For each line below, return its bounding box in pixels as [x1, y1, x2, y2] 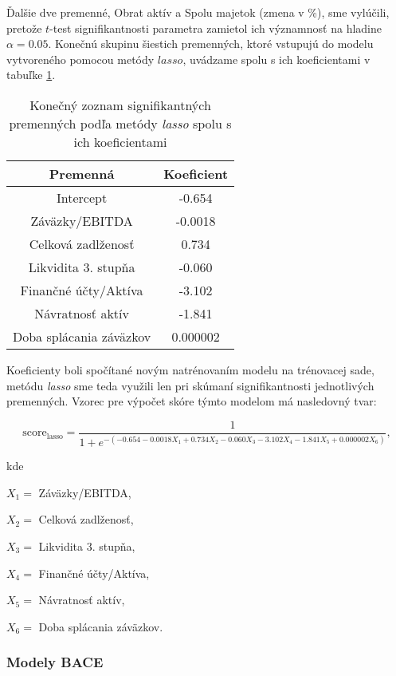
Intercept [57, 188, 108, 207]
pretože [6, 19, 42, 36]
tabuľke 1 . [6, 66, 56, 83]
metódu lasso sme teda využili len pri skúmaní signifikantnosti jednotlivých [6, 377, 374, 393]
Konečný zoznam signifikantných [29, 95, 211, 114]
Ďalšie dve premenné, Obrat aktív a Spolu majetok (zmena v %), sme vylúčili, [6, 4, 390, 20]
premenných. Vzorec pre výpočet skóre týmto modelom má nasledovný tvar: [6, 393, 377, 409]
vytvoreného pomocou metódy [6, 50, 155, 67]
